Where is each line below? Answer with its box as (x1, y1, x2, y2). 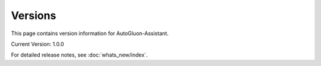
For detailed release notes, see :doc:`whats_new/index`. (11, 51, 148, 59)
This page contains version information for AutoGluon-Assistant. (11, 30, 169, 37)
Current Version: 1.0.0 (11, 40, 65, 48)
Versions (11, 9, 56, 22)
